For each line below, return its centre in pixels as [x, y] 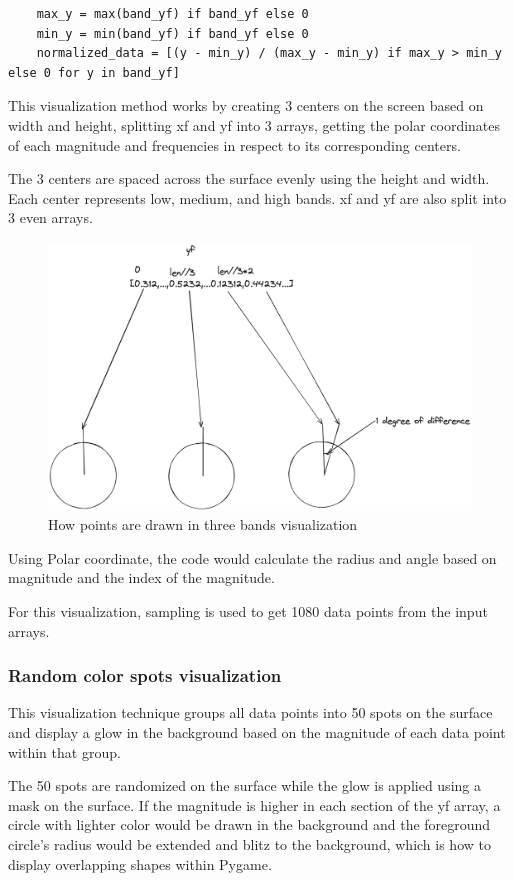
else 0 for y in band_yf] [94, 72]
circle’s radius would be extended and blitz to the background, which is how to [249, 844]
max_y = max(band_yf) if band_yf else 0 [172, 14]
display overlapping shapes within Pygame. [140, 863]
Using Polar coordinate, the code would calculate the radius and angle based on [252, 557]
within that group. [64, 751]
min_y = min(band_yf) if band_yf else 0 [172, 33]
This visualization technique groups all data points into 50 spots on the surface [250, 712]
